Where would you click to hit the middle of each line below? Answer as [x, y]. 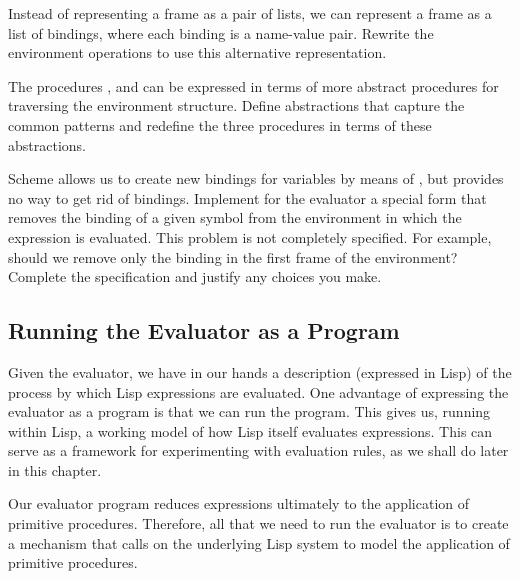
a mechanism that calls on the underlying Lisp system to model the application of [259, 542]
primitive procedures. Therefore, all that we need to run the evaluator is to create [258, 523]
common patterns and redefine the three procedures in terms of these [220, 124]
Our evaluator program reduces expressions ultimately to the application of [239, 503]
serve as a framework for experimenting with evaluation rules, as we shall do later [258, 450]
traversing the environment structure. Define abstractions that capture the [236, 105]
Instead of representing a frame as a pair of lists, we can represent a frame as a [250, 13]
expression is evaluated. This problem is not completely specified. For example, [250, 236]
